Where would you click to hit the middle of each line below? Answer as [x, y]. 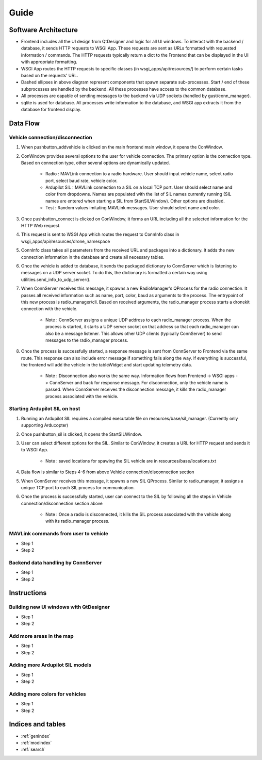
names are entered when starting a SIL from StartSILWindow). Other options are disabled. [135, 201]
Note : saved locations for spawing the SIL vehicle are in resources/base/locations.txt [131, 461]
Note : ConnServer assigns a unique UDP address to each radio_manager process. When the [138, 320]
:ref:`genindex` [36, 736]
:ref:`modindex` [36, 743]
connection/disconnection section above [62, 503]
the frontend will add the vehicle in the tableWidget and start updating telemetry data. [107, 365]
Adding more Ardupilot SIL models [50, 665]
